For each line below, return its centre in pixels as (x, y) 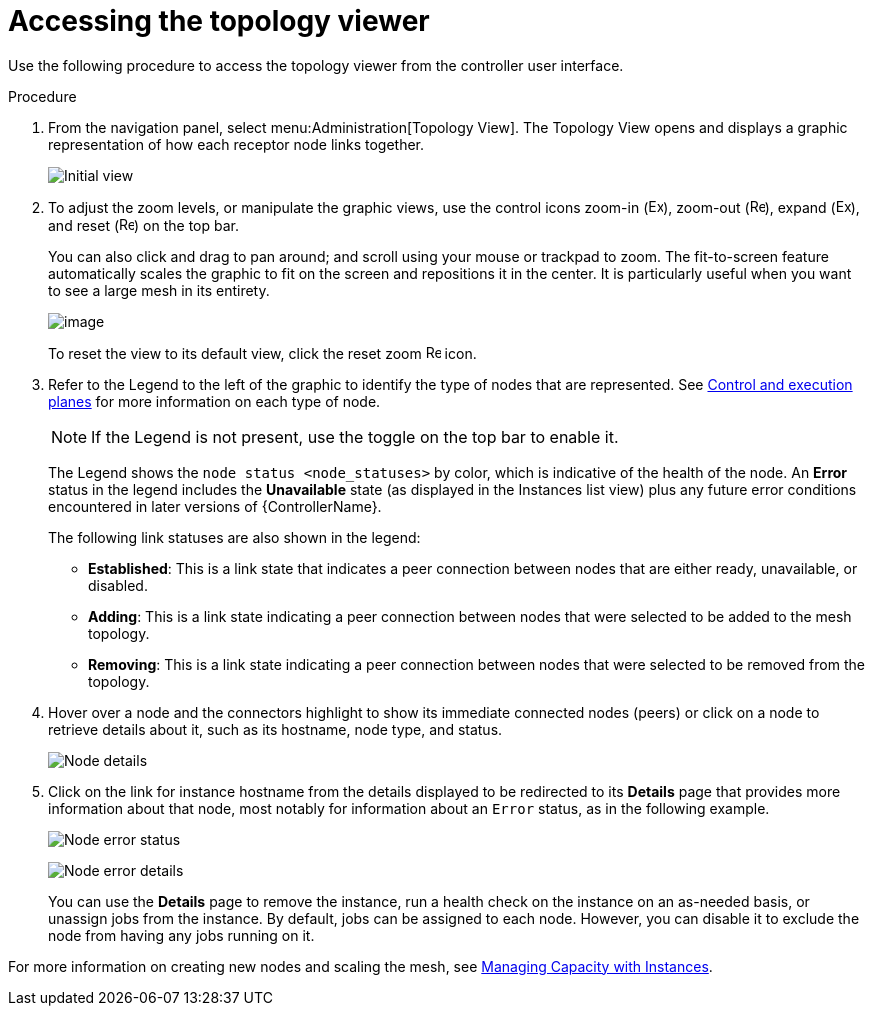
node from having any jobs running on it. (181, 935)
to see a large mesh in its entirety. (159, 290)
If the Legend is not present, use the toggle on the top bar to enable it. (355, 436)
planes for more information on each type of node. (214, 401)
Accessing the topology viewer (219, 21)
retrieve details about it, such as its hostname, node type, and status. (275, 729)
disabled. (118, 585)
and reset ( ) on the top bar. (143, 225)
